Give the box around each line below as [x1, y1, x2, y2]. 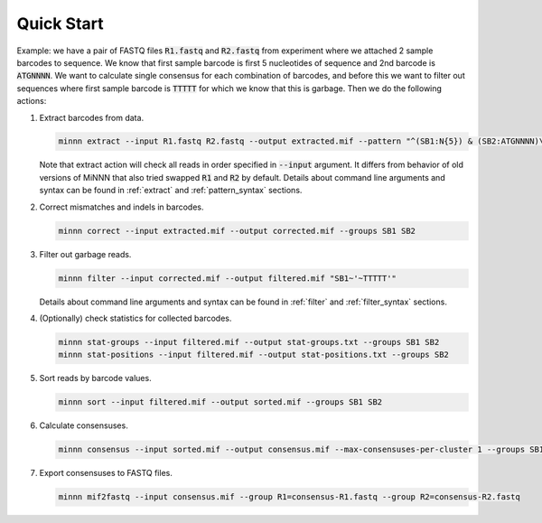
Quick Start [16, 14, 104, 33]
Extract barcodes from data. [39, 112, 145, 123]
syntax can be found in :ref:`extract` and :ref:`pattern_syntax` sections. [39, 185, 303, 196]
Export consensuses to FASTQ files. [39, 468, 173, 479]
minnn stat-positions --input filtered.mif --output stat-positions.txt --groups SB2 [58, 350, 449, 360]
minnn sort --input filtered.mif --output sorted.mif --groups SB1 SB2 [58, 397, 383, 407]
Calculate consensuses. [39, 420, 128, 431]
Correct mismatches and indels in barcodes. [39, 201, 204, 212]
